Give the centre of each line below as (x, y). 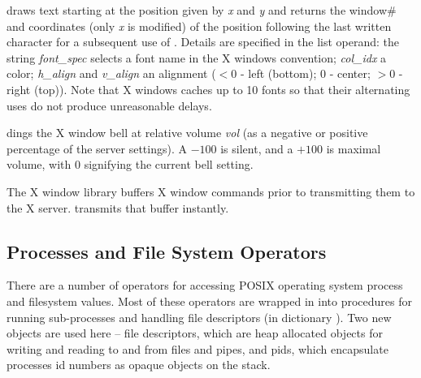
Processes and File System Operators (167, 251)
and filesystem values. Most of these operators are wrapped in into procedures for (209, 301)
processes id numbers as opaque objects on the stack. (139, 365)
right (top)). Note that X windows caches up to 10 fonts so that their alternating (208, 89)
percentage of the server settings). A (97, 148)
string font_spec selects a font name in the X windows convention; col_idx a (197, 57)
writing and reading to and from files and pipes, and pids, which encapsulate (197, 348)
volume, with (39, 164)
